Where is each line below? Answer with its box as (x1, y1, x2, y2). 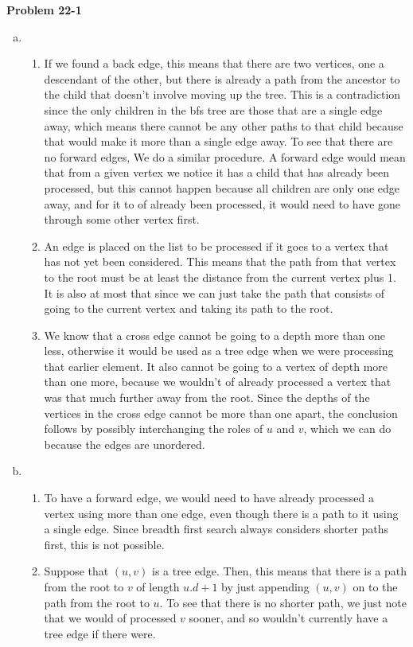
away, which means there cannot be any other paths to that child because (44, 117, 403, 134)
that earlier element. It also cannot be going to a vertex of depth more (44, 357, 388, 374)
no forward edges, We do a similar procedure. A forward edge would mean (44, 148, 406, 165)
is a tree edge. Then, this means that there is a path (152, 563, 407, 579)
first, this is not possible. (44, 536, 165, 552)
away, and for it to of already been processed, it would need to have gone (44, 195, 401, 212)
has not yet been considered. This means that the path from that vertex (44, 253, 396, 270)
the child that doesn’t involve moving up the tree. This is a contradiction (44, 86, 401, 103)
